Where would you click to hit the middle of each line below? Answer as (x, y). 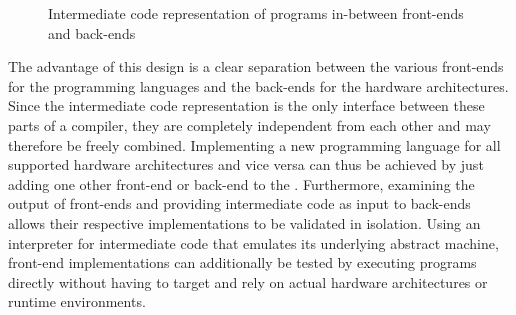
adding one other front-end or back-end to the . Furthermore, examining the (241, 183)
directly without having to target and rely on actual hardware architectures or (248, 281)
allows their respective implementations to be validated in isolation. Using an (244, 222)
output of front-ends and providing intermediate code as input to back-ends (239, 203)
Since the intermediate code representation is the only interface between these (246, 105)
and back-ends (92, 32)
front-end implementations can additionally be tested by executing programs (242, 262)
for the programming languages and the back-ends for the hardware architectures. (258, 85)
